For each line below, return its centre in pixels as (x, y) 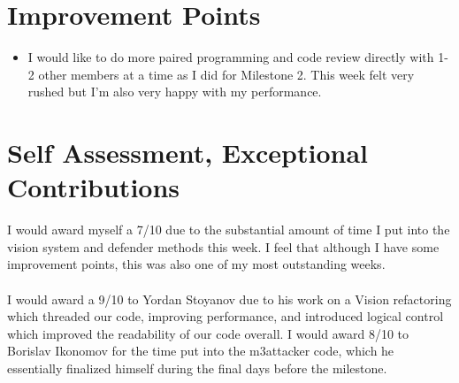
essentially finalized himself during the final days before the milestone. (197, 368)
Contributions (94, 187)
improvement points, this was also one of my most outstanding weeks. (196, 264)
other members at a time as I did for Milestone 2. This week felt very (226, 74)
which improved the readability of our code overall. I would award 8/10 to (208, 333)
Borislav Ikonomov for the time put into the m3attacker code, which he (201, 351)
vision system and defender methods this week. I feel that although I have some (223, 246)
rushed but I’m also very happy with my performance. (175, 92)
